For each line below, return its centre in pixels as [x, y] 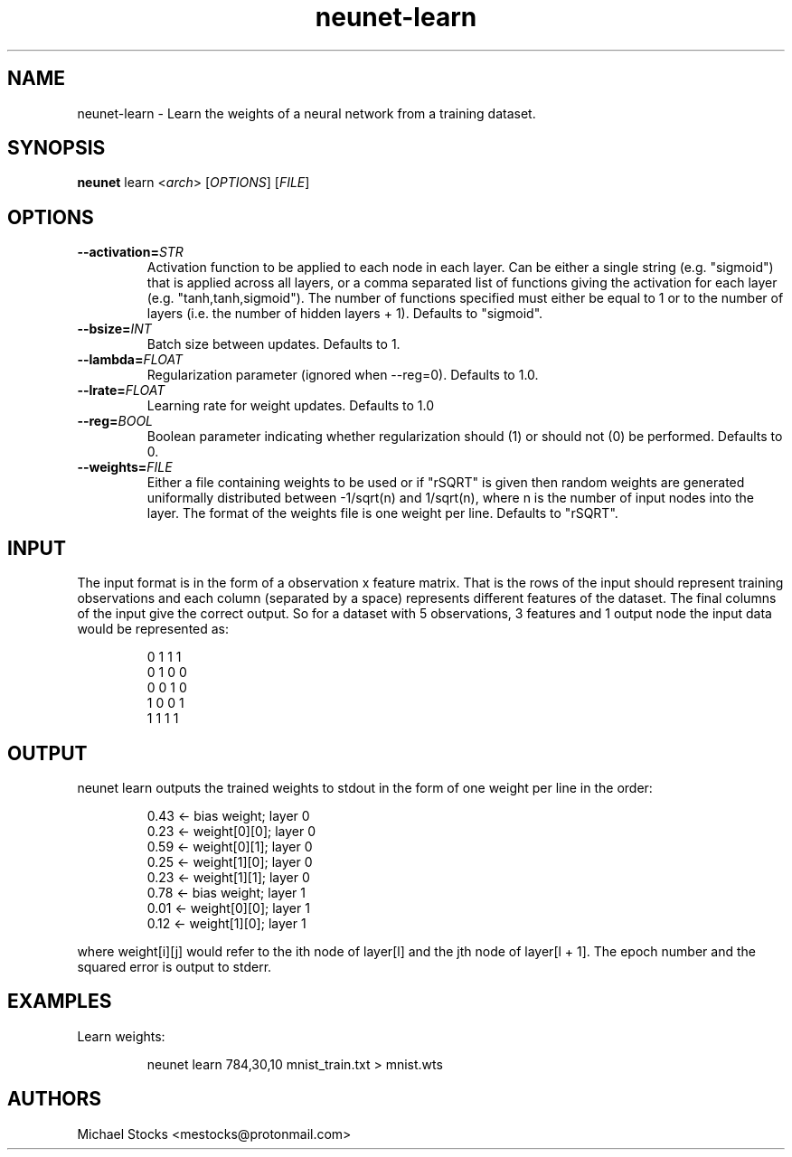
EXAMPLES [60, 1002]
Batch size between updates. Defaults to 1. [273, 344]
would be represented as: [153, 629]
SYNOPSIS [57, 148]
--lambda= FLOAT [130, 360]
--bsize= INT [114, 329]
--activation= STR [130, 252]
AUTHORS [55, 1099]
